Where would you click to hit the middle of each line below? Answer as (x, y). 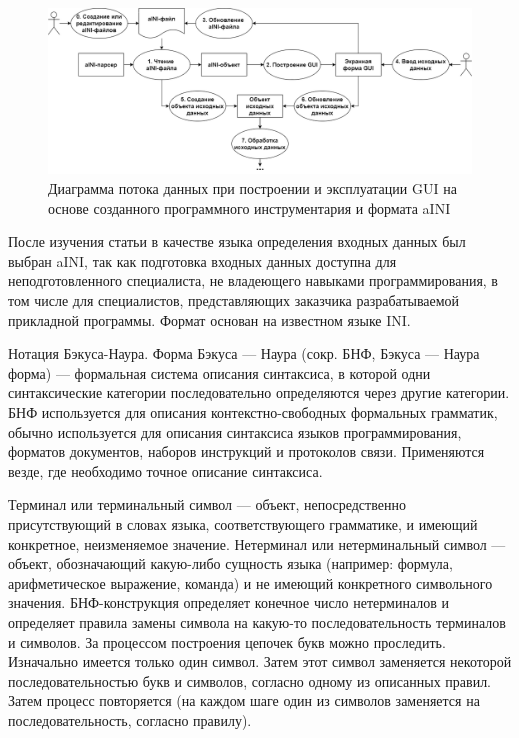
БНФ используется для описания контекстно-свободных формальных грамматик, (253, 411)
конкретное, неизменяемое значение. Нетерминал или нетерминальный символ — (257, 543)
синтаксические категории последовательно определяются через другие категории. (259, 392)
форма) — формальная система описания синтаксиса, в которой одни (219, 372)
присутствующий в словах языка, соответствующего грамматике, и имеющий (243, 523)
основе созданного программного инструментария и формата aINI (249, 207)
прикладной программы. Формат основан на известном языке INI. (209, 319)
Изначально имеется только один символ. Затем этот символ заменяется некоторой (260, 661)
